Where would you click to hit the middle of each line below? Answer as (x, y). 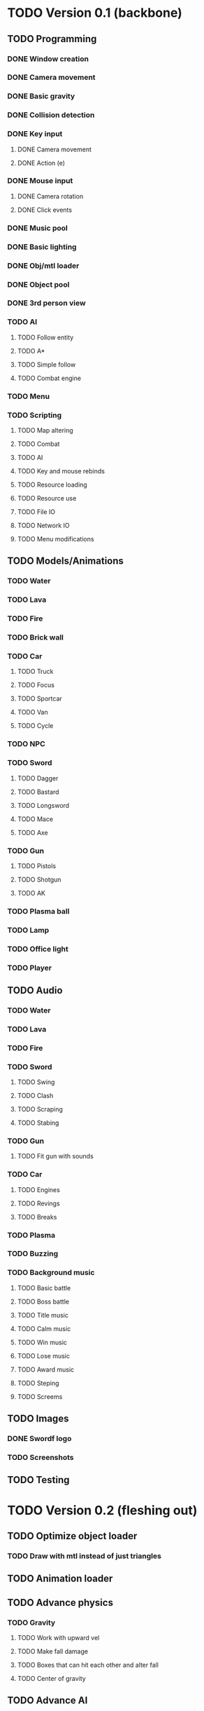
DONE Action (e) (41, 163)
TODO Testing (38, 1480)
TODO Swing (36, 1082)
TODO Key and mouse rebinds (61, 471)
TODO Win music (42, 1342)
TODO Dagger (38, 778)
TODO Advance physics (60, 1603)
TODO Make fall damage (53, 1651)
